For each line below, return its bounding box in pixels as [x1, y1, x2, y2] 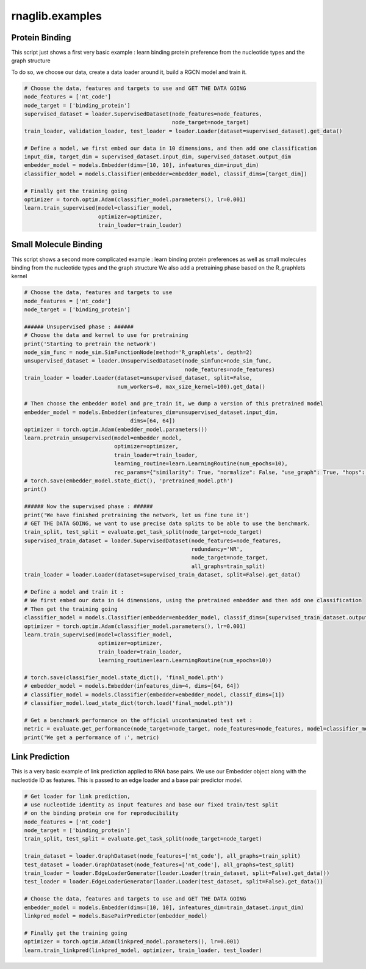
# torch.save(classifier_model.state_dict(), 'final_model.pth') [24, 674, 224, 681]
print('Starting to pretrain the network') [24, 340, 157, 347]
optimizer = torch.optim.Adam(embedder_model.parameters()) [24, 426, 208, 433]
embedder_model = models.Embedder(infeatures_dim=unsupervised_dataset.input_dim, [24, 408, 279, 416]
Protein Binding [11, 32, 71, 43]
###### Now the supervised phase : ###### [24, 503, 153, 510]
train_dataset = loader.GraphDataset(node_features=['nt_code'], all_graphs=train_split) [24, 853, 301, 860]
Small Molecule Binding [11, 239, 103, 250]
